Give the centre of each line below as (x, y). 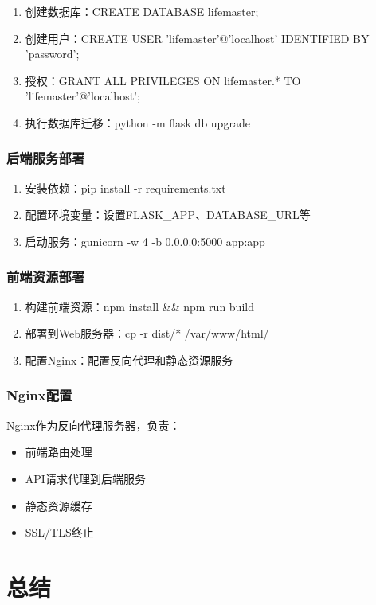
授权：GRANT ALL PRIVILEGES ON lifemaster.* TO (163, 80)
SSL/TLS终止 (59, 532)
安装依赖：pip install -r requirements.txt (125, 187)
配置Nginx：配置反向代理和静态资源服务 (129, 359)
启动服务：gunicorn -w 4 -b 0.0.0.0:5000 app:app (145, 241)
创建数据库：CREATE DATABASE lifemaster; (142, 11)
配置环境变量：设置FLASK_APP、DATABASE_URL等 (168, 215)
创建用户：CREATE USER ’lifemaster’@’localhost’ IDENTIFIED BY (197, 38)
